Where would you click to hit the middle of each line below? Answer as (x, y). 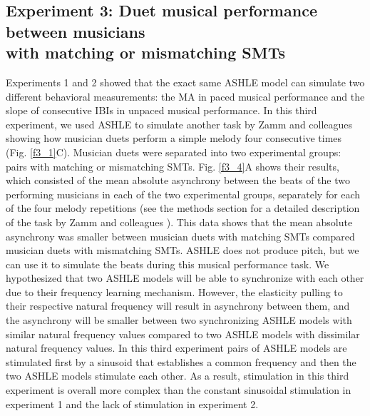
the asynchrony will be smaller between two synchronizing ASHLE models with (179, 320)
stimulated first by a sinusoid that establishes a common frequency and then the (181, 361)
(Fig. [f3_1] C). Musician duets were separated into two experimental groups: (174, 152)
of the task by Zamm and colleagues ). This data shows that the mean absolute (179, 222)
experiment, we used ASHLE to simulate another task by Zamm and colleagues (179, 124)
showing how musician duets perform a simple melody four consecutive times (174, 138)
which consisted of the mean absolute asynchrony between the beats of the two (178, 180)
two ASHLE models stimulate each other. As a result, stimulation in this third (178, 376)
